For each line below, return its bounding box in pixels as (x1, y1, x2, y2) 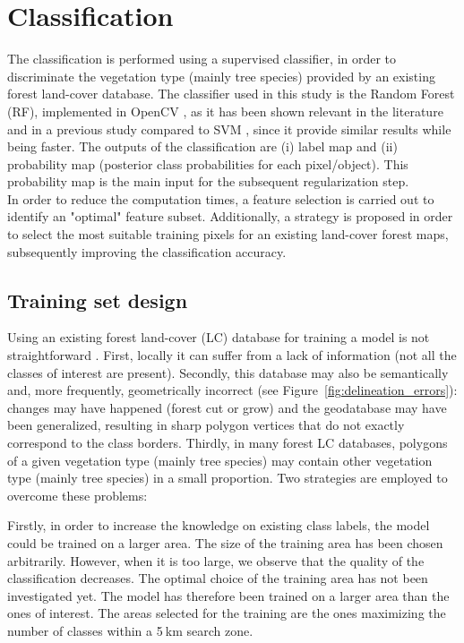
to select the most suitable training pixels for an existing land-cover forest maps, (7, 225, 449, 244)
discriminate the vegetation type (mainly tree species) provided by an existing (7, 66, 435, 85)
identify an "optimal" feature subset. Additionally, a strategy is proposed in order (7, 207, 453, 226)
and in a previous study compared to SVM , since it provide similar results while (7, 119, 451, 138)
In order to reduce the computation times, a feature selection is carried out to (7, 189, 434, 208)
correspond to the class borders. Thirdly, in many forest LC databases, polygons (7, 433, 448, 452)
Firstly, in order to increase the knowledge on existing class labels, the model (7, 516, 430, 535)
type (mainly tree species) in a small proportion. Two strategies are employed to (7, 468, 448, 487)
